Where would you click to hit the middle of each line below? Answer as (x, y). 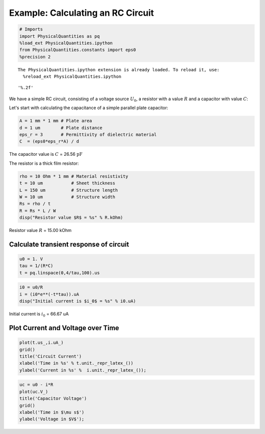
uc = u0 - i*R (36, 385)
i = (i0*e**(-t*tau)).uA (49, 294)
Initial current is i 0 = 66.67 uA (39, 315)
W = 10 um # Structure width (67, 197)
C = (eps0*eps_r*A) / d (49, 142)
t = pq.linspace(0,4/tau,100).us (60, 273)
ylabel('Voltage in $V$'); (52, 419)
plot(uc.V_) (34, 391)
